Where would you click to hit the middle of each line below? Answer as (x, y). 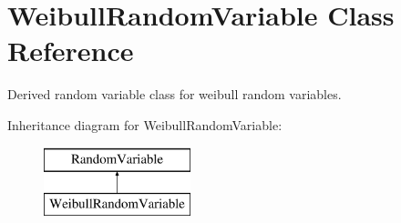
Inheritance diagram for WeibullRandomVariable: (145, 124)
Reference (71, 51)
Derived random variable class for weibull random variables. (175, 94)
